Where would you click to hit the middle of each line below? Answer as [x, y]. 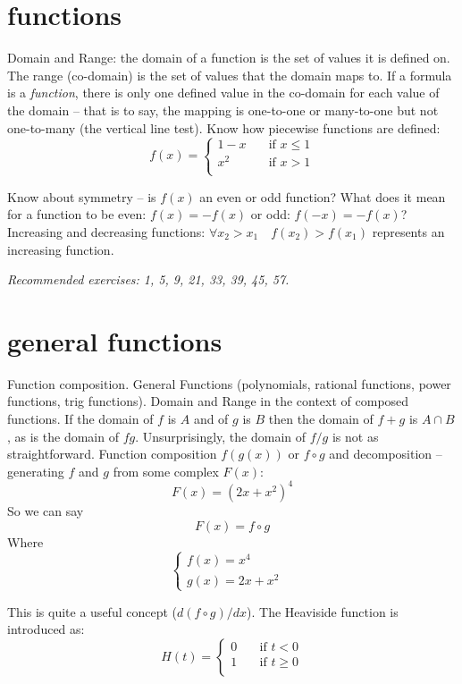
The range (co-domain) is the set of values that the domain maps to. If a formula [230, 75]
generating [36, 471]
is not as [355, 436]
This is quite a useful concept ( [92, 611]
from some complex [166, 471]
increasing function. [61, 249]
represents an [408, 231]
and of [211, 419]
